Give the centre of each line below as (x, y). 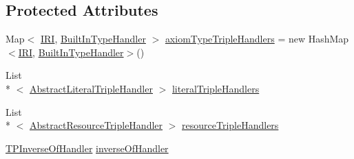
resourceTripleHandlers (230, 125)
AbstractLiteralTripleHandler (91, 88)
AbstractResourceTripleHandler (96, 125)
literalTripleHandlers (216, 88)
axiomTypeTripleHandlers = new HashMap (257, 39)
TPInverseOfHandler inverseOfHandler (87, 148)
